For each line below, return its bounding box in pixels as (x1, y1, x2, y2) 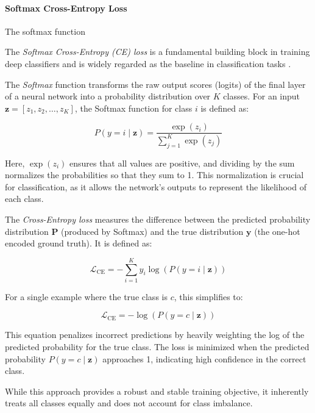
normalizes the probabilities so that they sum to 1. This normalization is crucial (5, 168, 304, 181)
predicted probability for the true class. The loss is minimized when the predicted (5, 340, 310, 353)
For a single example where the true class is (5, 290, 168, 303)
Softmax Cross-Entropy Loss (5, 1, 127, 14)
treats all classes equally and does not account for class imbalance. (5, 397, 253, 409)
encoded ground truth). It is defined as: (5, 237, 152, 250)
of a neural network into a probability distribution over (5, 90, 211, 102)
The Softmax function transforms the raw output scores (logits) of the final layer (5, 77, 306, 90)
